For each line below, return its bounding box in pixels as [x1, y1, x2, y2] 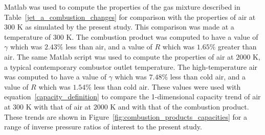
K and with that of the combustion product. [110, 101, 249, 112]
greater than [218, 41, 257, 52]
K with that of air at [26, 101, 91, 112]
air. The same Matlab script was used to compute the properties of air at [4, 51, 234, 62]
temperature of [4, 31, 51, 42]
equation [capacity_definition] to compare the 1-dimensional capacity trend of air [4, 91, 261, 102]
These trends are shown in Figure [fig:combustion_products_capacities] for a [4, 111, 247, 122]
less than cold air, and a [170, 71, 246, 82]
